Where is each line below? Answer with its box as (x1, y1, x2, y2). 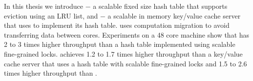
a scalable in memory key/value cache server (107, 10, 241, 20)
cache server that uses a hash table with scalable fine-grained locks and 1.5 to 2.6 (4, 58, 247, 68)
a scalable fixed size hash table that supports (93, 1, 228, 11)
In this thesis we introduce (4, 1, 84, 11)
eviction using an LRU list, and (4, 10, 98, 20)
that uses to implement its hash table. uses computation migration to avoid (4, 20, 230, 30)
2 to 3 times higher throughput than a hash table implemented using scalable (4, 39, 235, 49)
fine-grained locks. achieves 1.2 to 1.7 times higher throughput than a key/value (4, 48, 243, 59)
